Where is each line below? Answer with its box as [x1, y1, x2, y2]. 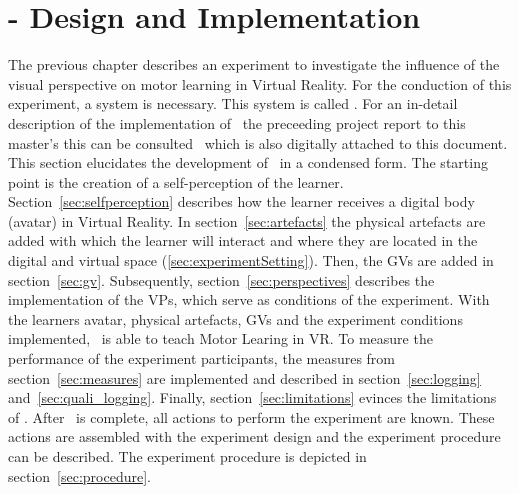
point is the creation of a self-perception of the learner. [8, 171, 344, 192]
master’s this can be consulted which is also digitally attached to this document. [8, 132, 508, 153]
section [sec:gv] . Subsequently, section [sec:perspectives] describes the [8, 269, 435, 290]
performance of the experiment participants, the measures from [8, 348, 396, 369]
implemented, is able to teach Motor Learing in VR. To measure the [8, 328, 433, 349]
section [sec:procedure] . [8, 465, 151, 486]
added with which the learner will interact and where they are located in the [8, 230, 478, 251]
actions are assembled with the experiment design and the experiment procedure [8, 426, 501, 447]
